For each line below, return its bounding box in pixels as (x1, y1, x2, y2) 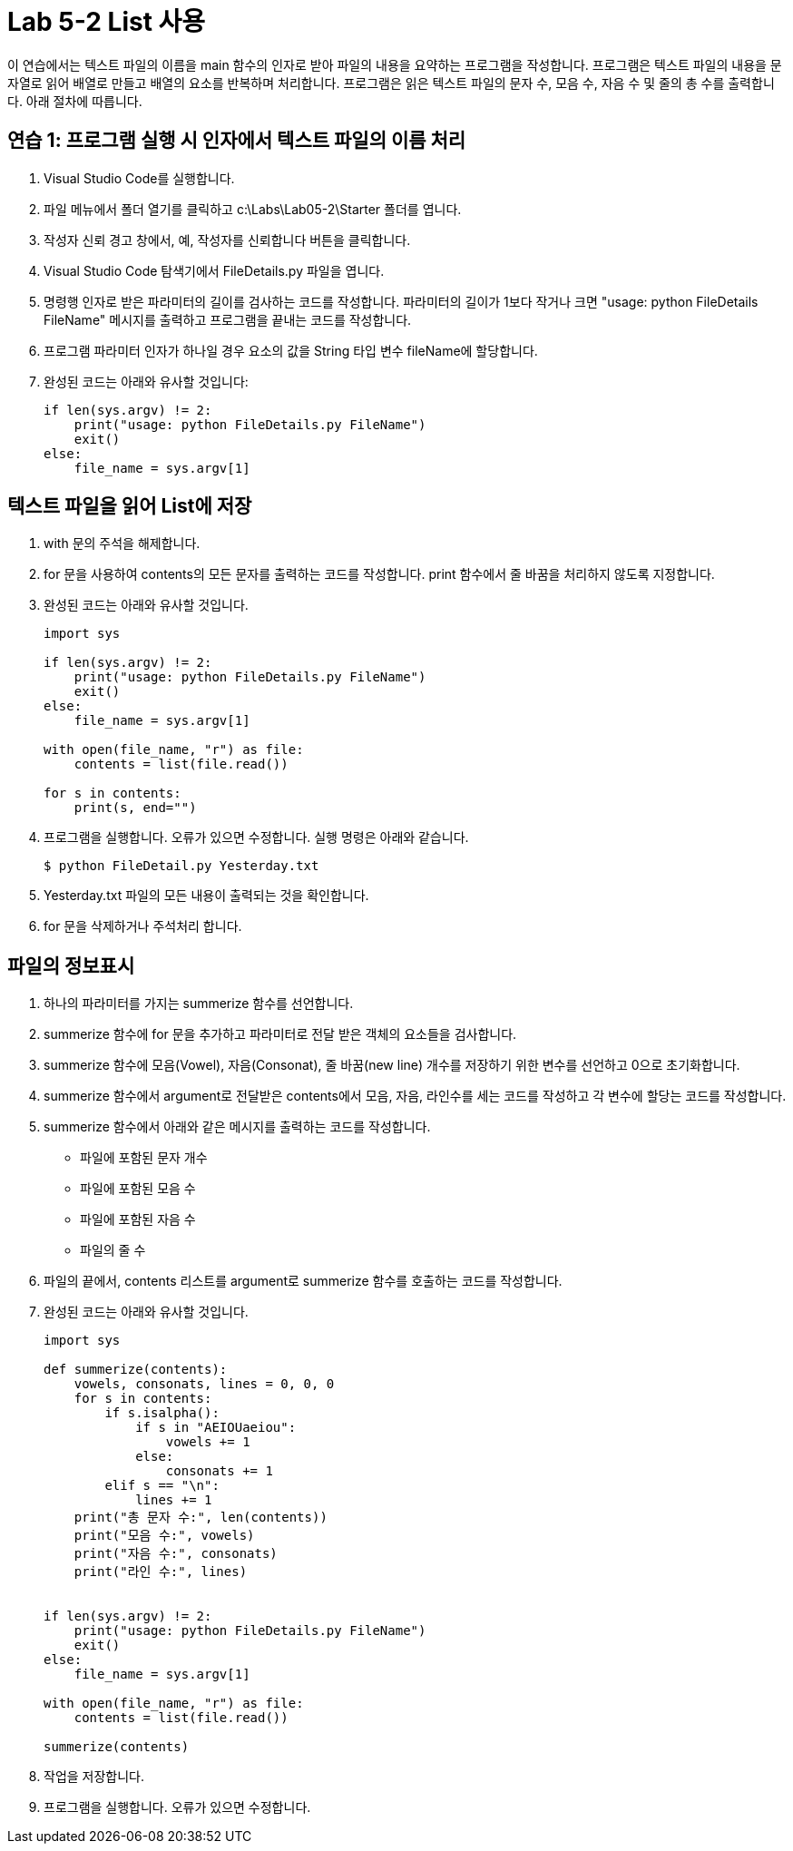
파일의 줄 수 (80, 1242, 146, 1258)
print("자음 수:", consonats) (73, 1546, 278, 1562)
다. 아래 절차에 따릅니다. (7, 93, 142, 109)
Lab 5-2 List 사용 (7, 6, 206, 37)
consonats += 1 (165, 1464, 273, 1479)
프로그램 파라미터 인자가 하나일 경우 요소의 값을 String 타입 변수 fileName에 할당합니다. (44, 342, 538, 358)
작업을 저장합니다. (44, 1768, 145, 1785)
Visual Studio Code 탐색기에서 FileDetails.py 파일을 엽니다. (44, 262, 385, 279)
